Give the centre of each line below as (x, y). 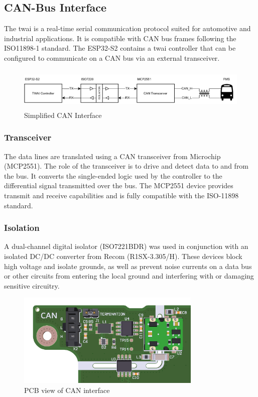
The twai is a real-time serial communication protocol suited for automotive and (127, 28)
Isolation (22, 228)
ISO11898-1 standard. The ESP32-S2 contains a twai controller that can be (120, 48)
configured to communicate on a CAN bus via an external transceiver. (112, 57)
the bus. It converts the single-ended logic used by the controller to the (113, 175)
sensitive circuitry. (32, 285)
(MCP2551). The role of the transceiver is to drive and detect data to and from (126, 166)
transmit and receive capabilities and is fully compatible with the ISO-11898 (121, 195)
